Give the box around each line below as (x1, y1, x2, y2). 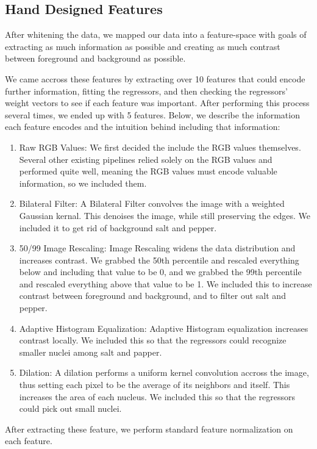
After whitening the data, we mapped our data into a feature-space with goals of (5, 28, 307, 41)
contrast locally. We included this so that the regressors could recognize (19, 334, 287, 347)
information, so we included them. (19, 176, 147, 189)
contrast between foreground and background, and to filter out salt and (19, 289, 286, 302)
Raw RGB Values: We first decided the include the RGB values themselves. (19, 140, 301, 153)
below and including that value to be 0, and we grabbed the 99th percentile (19, 265, 302, 278)
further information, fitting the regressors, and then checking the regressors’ (5, 84, 288, 97)
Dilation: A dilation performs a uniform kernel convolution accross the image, (19, 366, 309, 379)
